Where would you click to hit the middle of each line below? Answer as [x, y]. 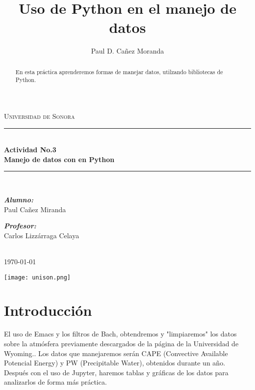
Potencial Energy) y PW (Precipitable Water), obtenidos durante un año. [115, 363]
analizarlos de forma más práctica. [55, 382]
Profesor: [20, 226]
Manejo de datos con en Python [59, 159]
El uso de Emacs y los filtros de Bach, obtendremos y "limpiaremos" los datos [120, 334]
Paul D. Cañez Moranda [127, 51]
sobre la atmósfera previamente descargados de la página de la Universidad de [121, 343]
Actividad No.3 [30, 150]
